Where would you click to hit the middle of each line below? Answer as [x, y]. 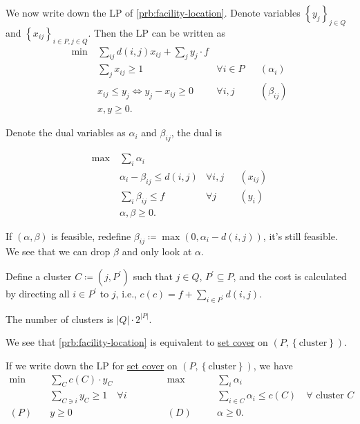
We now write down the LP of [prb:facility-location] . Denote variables [153, 12]
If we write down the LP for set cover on [92, 365]
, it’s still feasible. [300, 236]
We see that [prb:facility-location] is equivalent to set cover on [137, 342]
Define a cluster [39, 276]
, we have [273, 365]
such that [153, 276]
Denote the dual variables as [66, 132]
